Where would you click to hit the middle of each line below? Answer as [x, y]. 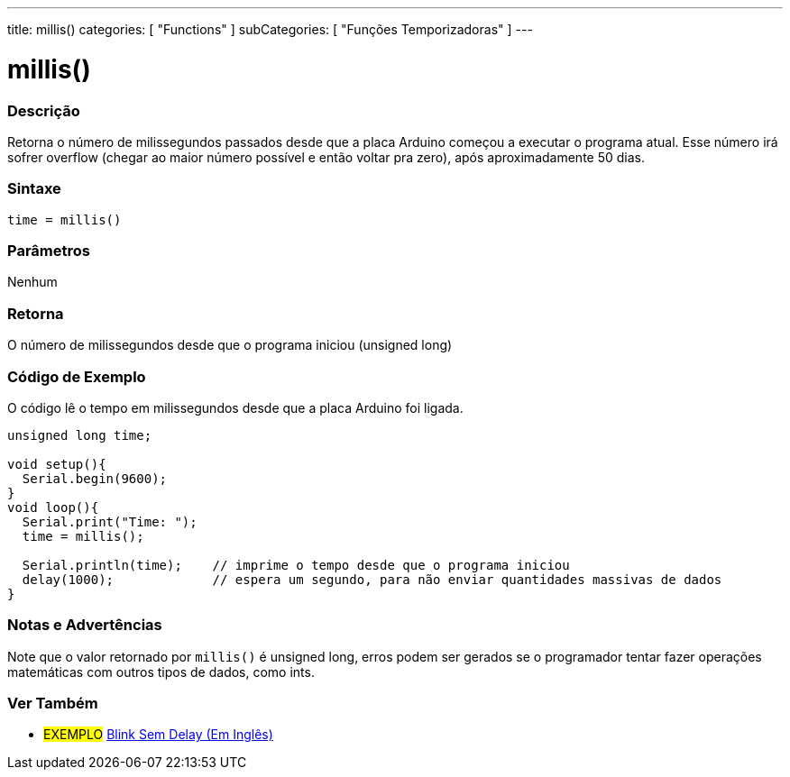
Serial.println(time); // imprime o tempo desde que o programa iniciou [296, 565]
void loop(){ [53, 507]
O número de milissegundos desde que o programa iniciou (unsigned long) [230, 345]
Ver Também [53, 703]
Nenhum [32, 282]
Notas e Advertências [85, 625]
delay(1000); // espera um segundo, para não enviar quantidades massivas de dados [372, 579]
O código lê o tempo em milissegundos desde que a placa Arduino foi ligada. [235, 407]
